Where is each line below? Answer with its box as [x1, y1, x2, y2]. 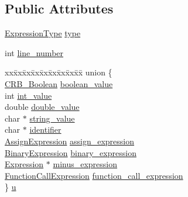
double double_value [5, 101, 80, 113]
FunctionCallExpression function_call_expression [5, 169, 183, 181]
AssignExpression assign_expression [5, 134, 135, 147]
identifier [29, 123, 61, 136]
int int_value [5, 89, 52, 101]
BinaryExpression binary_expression [5, 146, 136, 158]
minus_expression [53, 158, 118, 170]
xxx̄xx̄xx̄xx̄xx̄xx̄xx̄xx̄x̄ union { [5, 66, 112, 78]
